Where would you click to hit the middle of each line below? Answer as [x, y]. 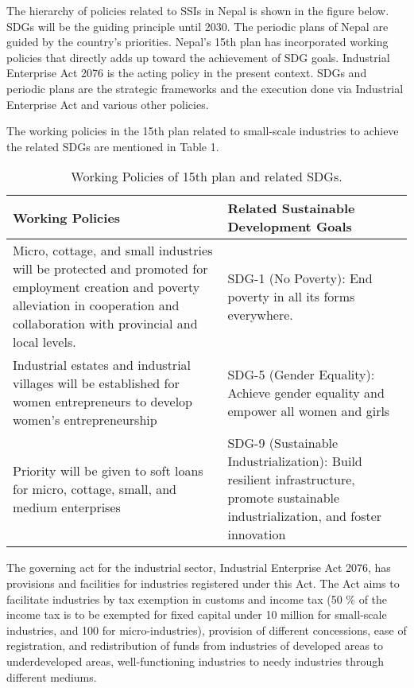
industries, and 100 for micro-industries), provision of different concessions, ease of [207, 630]
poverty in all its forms [291, 296]
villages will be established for [96, 383]
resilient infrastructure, [291, 480]
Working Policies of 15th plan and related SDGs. [207, 177]
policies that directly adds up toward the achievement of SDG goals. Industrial [198, 57]
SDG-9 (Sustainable [283, 443]
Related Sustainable [291, 208]
